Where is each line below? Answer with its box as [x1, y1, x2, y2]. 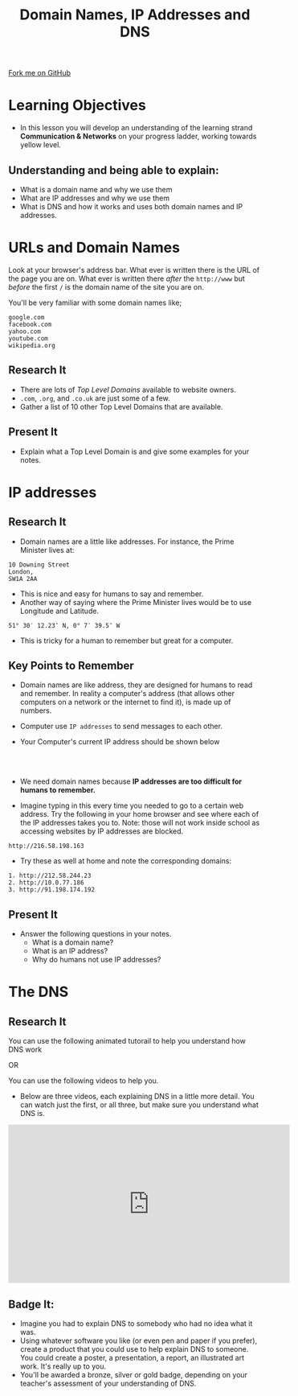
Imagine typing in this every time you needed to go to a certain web [19, 801, 243, 810]
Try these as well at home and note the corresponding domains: [19, 856, 231, 866]
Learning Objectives [8, 97, 146, 114]
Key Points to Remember [8, 658, 134, 673]
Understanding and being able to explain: [8, 163, 219, 177]
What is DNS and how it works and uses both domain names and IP [19, 201, 243, 211]
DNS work [8, 1044, 43, 1055]
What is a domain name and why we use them [19, 184, 173, 194]
